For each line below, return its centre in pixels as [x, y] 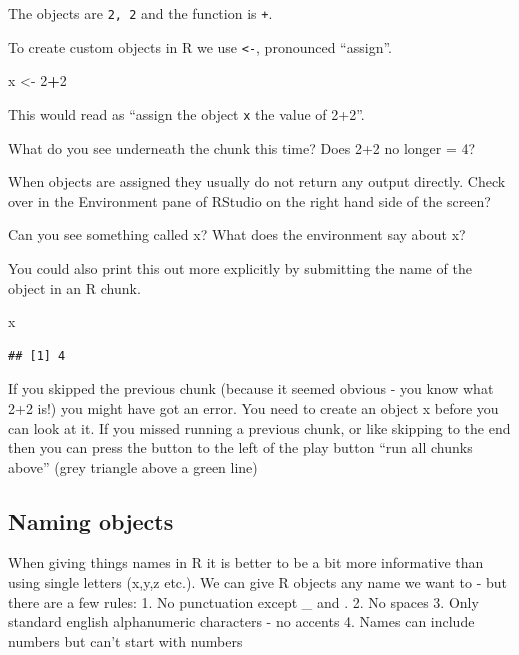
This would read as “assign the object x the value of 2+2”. [186, 113]
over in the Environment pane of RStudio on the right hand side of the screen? [249, 200]
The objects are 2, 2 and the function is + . [140, 13]
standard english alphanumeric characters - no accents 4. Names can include [241, 621]
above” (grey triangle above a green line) [133, 466]
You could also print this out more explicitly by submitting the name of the [240, 267]
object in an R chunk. [74, 287]
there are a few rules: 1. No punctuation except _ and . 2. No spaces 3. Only [243, 601]
